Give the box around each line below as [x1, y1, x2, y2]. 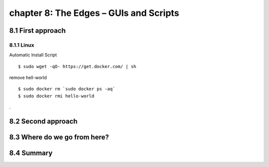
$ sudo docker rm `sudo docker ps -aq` [18, 86, 116, 92]
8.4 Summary [9, 149, 53, 158]
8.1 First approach [9, 26, 66, 35]
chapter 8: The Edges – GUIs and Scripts [9, 7, 179, 18]
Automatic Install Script [9, 52, 57, 58]
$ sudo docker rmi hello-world [18, 93, 95, 99]
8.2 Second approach [9, 117, 78, 126]
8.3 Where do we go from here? [9, 133, 109, 142]
